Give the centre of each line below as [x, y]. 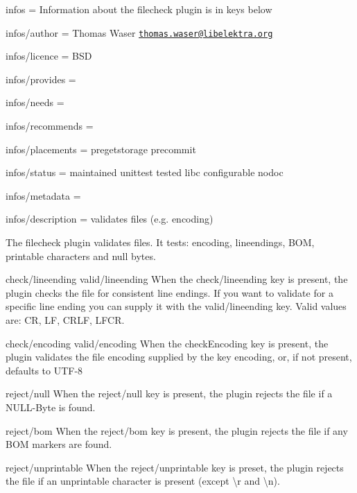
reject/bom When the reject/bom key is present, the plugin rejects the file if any [177, 430]
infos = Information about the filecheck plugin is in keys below [139, 9]
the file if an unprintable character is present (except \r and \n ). [143, 481]
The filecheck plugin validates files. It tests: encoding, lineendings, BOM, [160, 242]
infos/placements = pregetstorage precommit [101, 149]
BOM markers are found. [59, 444]
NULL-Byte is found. [51, 407]
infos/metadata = [43, 195]
